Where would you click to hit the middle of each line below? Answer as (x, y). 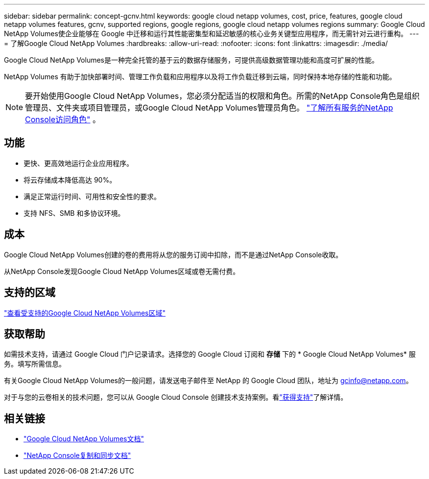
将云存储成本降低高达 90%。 (70, 180)
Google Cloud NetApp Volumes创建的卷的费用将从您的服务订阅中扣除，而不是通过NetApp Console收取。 (173, 254)
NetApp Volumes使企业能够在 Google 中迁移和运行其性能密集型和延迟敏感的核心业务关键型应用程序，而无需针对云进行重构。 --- (212, 34)
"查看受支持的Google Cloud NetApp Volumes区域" (85, 313)
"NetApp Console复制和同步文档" (77, 456)
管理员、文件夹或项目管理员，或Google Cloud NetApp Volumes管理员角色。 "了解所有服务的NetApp (209, 108)
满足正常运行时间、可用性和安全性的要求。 (92, 196)
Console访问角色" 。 (63, 119)
